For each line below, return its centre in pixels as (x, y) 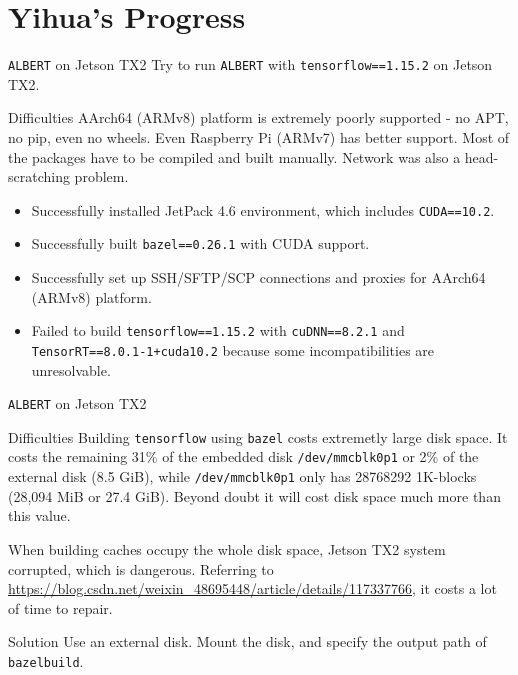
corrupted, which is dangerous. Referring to (141, 568)
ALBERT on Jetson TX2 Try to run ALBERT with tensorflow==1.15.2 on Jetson (250, 64)
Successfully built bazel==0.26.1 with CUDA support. (200, 243)
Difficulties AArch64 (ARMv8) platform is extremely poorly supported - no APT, (258, 117)
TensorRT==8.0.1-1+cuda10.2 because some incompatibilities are (233, 349)
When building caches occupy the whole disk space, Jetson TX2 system (227, 548)
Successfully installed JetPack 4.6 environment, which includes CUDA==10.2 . (263, 209)
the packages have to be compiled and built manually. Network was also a (234, 156)
